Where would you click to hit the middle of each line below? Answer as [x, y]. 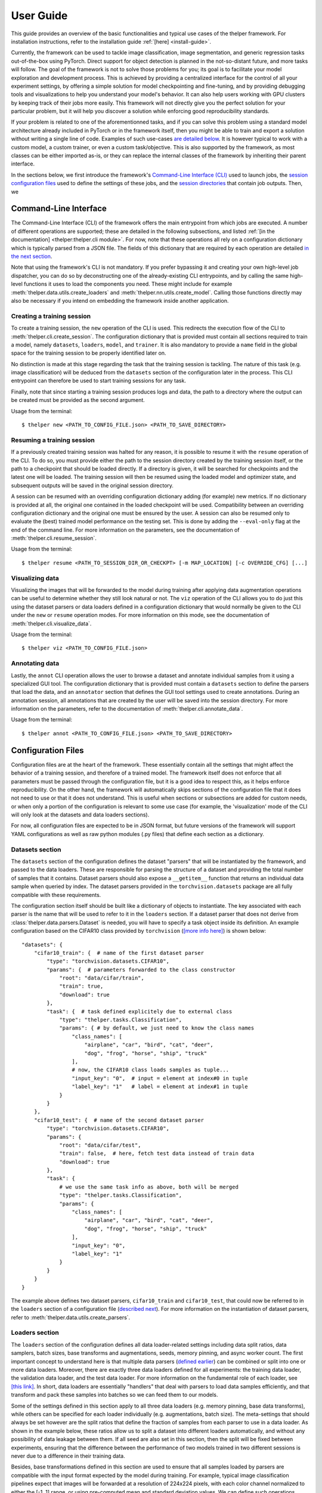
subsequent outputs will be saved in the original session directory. [92, 485]
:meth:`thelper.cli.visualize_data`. [51, 623]
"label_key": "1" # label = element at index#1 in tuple [160, 1087]
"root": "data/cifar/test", [100, 1145]
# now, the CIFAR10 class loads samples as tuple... [151, 1070]
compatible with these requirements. [56, 895]
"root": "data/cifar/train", [102, 978]
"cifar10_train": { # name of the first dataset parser [119, 953]
